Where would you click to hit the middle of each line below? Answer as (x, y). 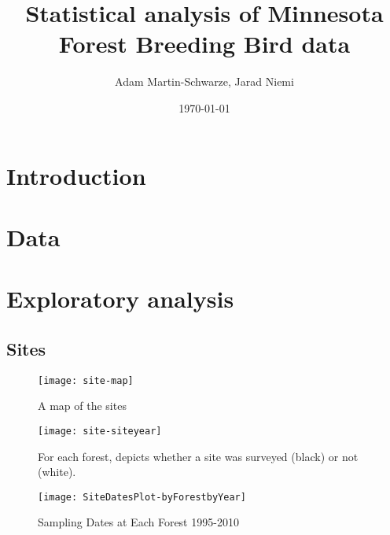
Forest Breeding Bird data (204, 44)
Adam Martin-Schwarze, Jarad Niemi (204, 81)
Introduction (76, 175)
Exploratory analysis (120, 299)
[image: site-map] (86, 380)
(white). (57, 472)
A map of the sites (82, 406)
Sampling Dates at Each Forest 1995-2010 (138, 522)
